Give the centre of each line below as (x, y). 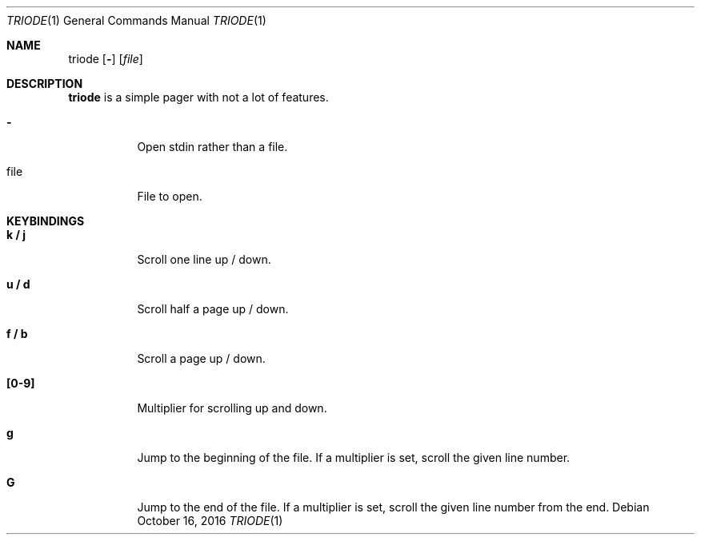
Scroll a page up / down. (201, 358)
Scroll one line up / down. (204, 259)
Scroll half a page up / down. (213, 309)
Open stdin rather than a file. (212, 147)
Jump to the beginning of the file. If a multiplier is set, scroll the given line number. (354, 457)
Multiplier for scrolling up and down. (232, 408)
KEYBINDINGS (46, 221)
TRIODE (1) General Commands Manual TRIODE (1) (136, 20)
